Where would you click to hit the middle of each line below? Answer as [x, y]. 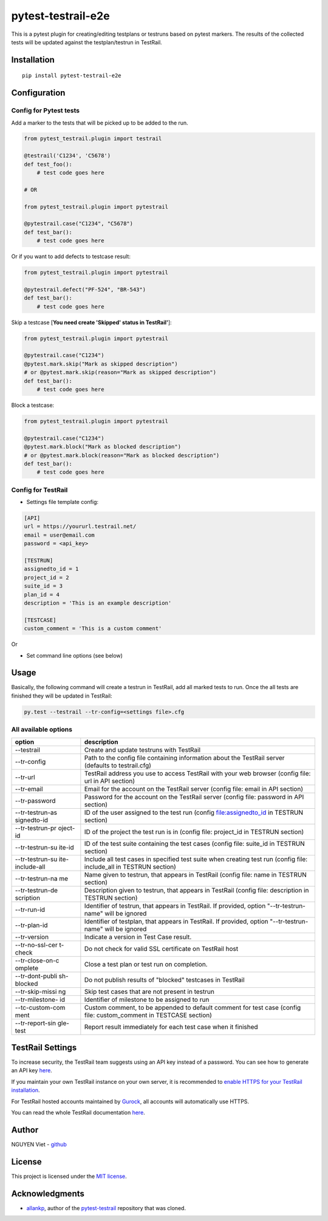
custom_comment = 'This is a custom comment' [93, 629]
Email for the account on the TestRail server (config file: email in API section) [194, 789]
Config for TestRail [39, 490]
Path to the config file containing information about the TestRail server [184, 758]
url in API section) [110, 781]
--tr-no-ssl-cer [36, 945]
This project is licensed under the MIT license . [69, 1176]
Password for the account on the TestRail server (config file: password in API [194, 797]
